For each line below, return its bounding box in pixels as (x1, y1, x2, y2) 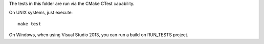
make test (18, 21, 41, 26)
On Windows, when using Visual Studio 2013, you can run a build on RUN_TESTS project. (9, 32, 189, 38)
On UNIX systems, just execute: (9, 10, 73, 16)
